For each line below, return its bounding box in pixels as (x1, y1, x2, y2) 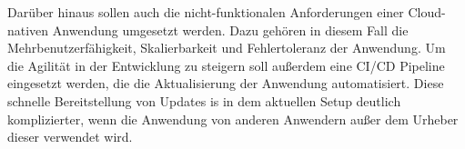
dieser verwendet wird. (7, 127, 133, 146)
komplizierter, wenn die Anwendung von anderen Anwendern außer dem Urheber (7, 109, 459, 128)
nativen (7, 20, 49, 39)
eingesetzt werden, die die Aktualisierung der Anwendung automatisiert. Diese (7, 74, 444, 93)
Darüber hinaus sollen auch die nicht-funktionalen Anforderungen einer (7, 3, 404, 21)
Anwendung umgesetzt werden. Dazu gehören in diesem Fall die (52, 20, 409, 39)
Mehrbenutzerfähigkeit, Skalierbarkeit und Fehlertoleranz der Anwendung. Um (7, 38, 446, 57)
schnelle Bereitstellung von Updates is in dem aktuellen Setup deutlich (7, 91, 401, 110)
